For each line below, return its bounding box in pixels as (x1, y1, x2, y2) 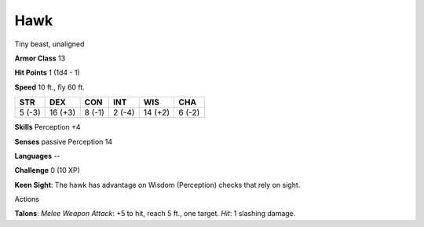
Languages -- (14, 151, 60, 160)
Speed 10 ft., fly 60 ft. (14, 82, 86, 92)
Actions (14, 195, 39, 204)
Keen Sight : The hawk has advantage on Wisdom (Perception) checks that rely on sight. (14, 180, 301, 189)
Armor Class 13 (14, 53, 66, 63)
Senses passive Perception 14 (14, 137, 113, 146)
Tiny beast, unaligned (14, 39, 85, 49)
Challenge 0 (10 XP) (14, 166, 80, 175)
